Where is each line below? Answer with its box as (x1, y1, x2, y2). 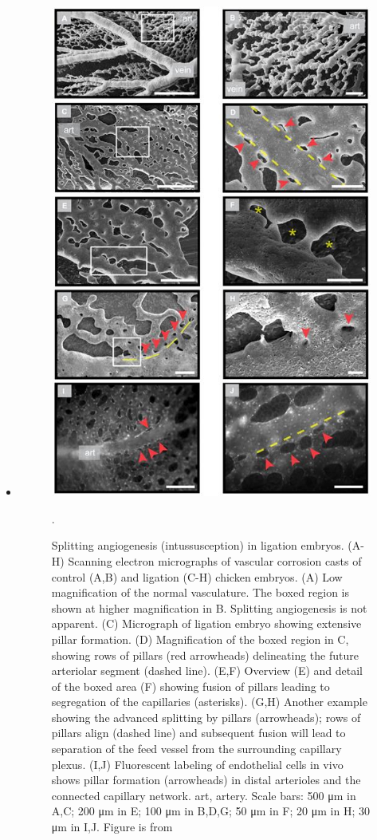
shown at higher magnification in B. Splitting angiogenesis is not (51, 599, 367, 616)
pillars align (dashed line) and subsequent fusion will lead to (51, 724, 346, 741)
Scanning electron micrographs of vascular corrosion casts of (68, 552, 362, 569)
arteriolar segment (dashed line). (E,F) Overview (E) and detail (51, 662, 363, 679)
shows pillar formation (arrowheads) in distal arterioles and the (51, 771, 361, 788)
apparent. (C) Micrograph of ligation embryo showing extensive (51, 615, 362, 632)
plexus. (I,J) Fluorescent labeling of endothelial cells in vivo (51, 755, 344, 772)
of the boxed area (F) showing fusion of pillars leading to (51, 677, 330, 694)
